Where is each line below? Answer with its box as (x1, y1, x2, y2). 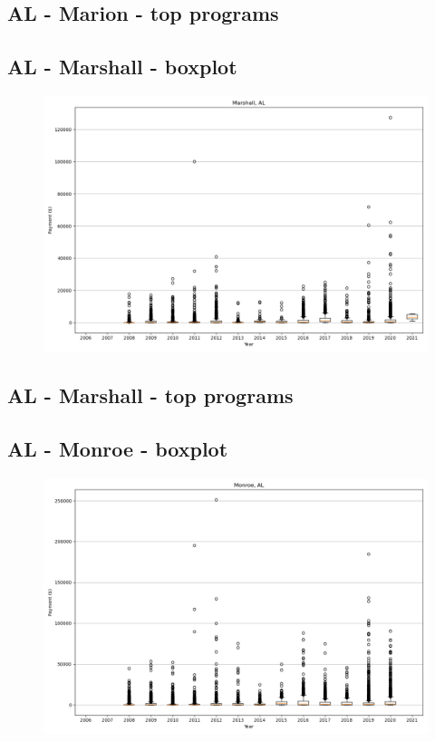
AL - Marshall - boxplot (7, 53, 237, 81)
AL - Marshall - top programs (7, 381, 294, 409)
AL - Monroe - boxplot (7, 435, 228, 463)
